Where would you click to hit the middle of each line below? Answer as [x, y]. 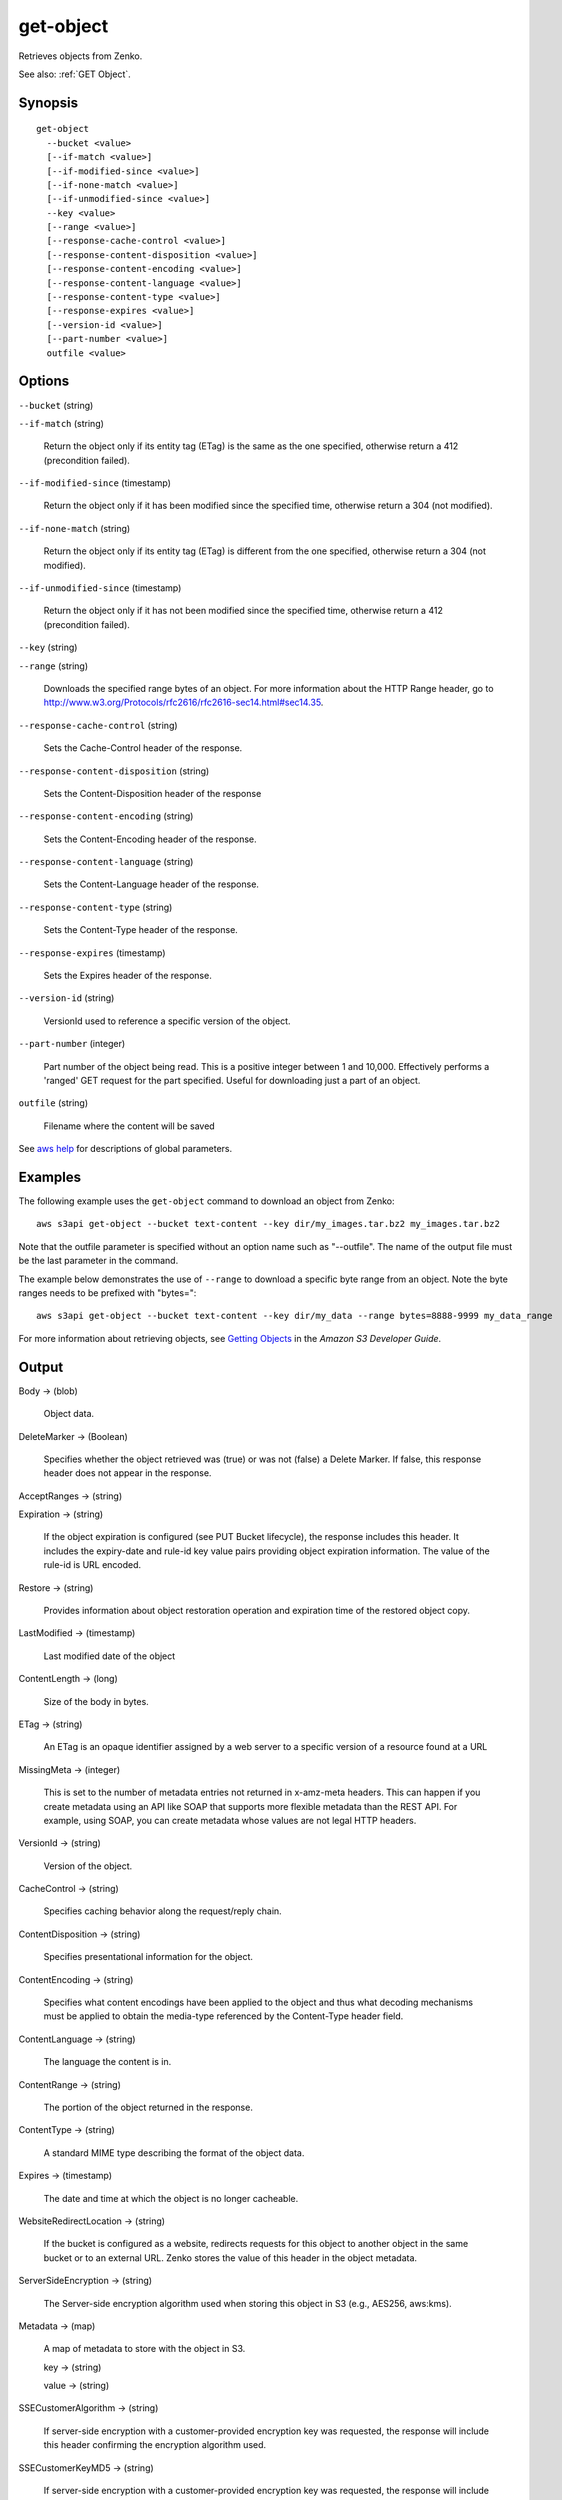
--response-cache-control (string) [98, 725]
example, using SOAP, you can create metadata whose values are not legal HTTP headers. [230, 1820]
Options [44, 381]
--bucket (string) [56, 405]
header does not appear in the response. [127, 1473]
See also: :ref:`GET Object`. [75, 74]
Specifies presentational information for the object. [148, 1957]
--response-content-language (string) [106, 862]
